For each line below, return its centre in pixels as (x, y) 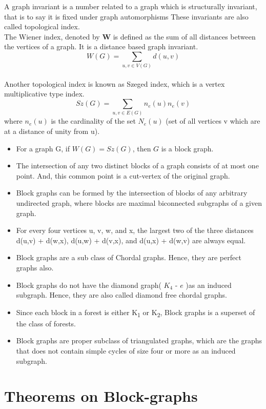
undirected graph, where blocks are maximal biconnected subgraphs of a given (139, 202)
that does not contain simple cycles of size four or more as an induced (126, 351)
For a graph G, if (43, 148)
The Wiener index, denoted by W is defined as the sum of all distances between (130, 36)
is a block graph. (187, 148)
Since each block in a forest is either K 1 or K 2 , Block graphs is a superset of (136, 313)
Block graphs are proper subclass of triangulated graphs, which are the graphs (139, 340)
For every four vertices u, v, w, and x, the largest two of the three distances (135, 230)
